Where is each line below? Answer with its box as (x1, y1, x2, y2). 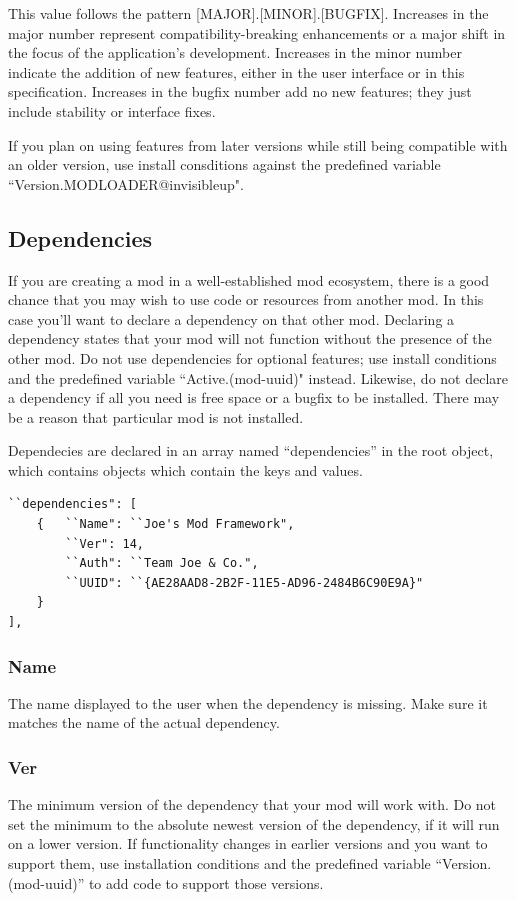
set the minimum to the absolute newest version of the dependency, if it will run (8, 813, 500, 834)
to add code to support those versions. (88, 872, 324, 893)
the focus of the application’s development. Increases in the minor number (8, 42, 462, 63)
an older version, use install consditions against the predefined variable (8, 154, 441, 175)
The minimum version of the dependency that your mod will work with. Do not (8, 794, 497, 815)
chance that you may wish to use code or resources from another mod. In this (8, 289, 484, 310)
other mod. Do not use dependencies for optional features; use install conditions (8, 347, 497, 368)
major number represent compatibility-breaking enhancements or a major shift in (8, 22, 506, 43)
